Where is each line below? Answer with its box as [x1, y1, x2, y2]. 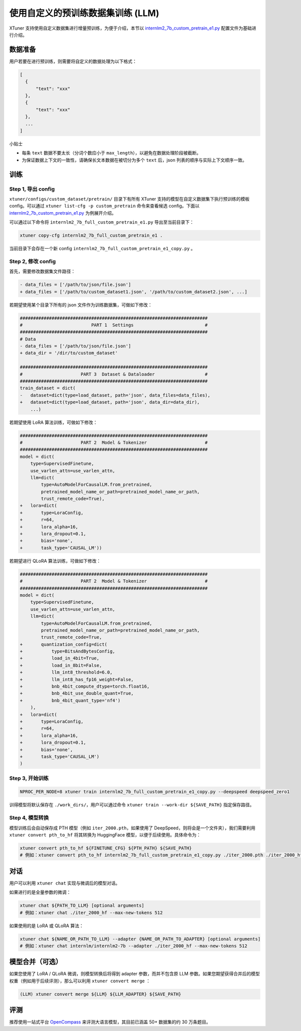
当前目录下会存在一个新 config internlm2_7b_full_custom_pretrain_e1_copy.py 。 [9, 246, 196, 252]
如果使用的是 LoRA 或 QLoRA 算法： [9, 923, 84, 929]
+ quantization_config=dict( [20, 641, 107, 647]
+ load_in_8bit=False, [20, 662, 102, 668]
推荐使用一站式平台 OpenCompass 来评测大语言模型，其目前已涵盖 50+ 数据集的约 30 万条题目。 [9, 1019, 211, 1025]
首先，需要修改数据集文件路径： [9, 268, 75, 274]
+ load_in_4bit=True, [20, 655, 100, 661]
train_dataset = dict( [20, 385, 76, 391]
